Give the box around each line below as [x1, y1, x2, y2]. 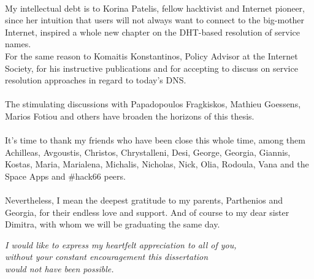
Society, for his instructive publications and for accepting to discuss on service [5, 61, 298, 74]
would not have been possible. [5, 262, 114, 275]
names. [5, 37, 31, 50]
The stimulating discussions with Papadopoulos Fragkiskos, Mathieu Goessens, [5, 97, 301, 110]
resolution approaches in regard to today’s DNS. [5, 74, 186, 86]
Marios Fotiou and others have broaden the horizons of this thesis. [5, 109, 255, 122]
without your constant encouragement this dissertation [5, 250, 209, 263]
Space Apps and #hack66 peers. [5, 169, 126, 182]
